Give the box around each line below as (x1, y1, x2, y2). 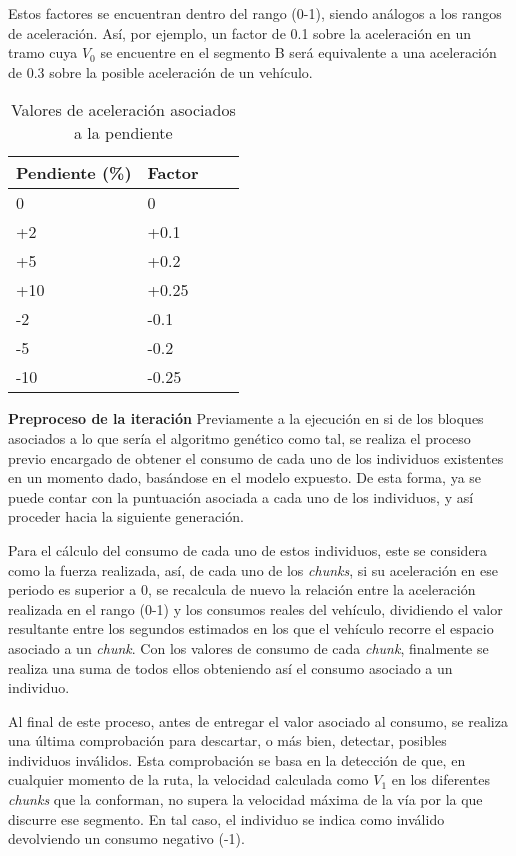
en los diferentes (391, 769, 490, 790)
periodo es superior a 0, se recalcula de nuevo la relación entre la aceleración (8, 579, 476, 600)
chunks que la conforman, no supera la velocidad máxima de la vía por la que (8, 789, 483, 810)
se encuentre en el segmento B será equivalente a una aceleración (100, 42, 497, 63)
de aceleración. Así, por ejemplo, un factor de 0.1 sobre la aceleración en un (8, 22, 472, 43)
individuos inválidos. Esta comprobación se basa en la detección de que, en (8, 749, 466, 770)
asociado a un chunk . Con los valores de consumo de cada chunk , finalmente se (8, 637, 489, 658)
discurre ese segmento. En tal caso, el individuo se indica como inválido (8, 808, 445, 829)
